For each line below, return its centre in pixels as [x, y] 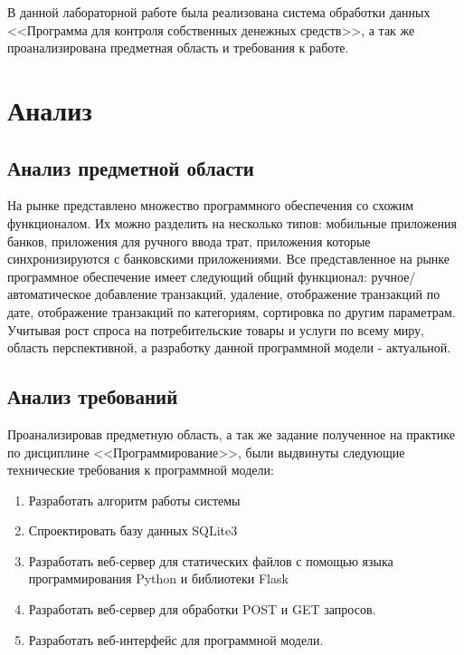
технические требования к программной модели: [141, 470]
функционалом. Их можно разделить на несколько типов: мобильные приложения [232, 222]
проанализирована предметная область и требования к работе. [178, 48]
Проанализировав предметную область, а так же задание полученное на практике [231, 433]
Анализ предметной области [131, 167]
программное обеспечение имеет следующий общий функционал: [187, 276]
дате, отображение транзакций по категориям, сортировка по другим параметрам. [232, 311]
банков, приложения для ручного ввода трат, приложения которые [189, 241]
